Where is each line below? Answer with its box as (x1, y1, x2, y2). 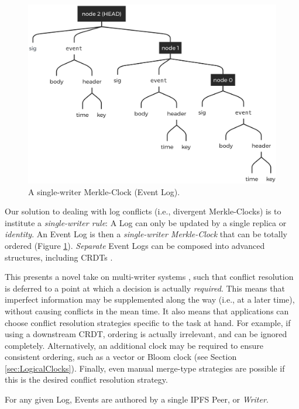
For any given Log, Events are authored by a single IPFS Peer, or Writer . (5, 393, 269, 405)
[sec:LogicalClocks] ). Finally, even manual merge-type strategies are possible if (5, 362, 285, 374)
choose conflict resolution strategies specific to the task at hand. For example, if (5, 316, 291, 328)
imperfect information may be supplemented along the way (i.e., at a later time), (5, 293, 295, 306)
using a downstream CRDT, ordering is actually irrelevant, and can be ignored (5, 328, 287, 340)
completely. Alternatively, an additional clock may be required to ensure (5, 339, 264, 351)
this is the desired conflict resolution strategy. (5, 373, 168, 386)
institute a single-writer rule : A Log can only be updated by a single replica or (5, 216, 287, 228)
